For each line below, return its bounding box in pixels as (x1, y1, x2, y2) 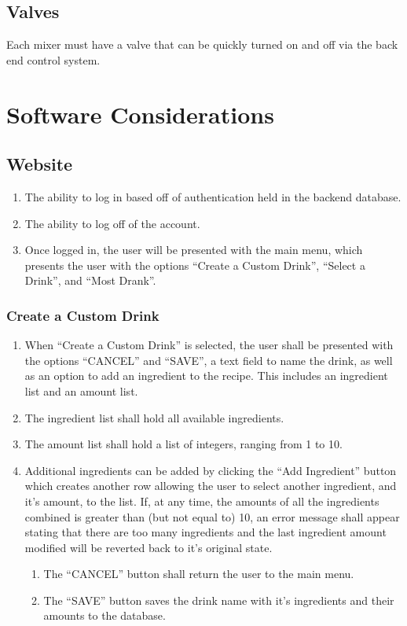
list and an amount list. (24, 382, 138, 399)
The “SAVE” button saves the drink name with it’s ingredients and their (43, 591, 394, 608)
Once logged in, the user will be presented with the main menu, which (24, 241, 363, 258)
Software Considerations (6, 98, 274, 130)
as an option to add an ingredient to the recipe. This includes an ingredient (24, 367, 388, 384)
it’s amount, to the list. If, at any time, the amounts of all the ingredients (24, 492, 379, 509)
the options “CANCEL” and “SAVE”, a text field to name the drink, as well (24, 352, 393, 368)
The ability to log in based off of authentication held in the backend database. (24, 188, 401, 204)
